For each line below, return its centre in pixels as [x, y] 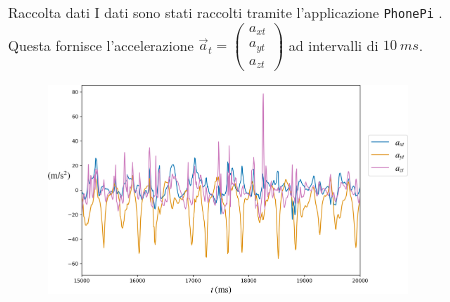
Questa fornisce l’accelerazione [101, 44]
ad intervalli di [333, 44]
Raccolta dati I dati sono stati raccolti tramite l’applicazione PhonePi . [225, 12]
